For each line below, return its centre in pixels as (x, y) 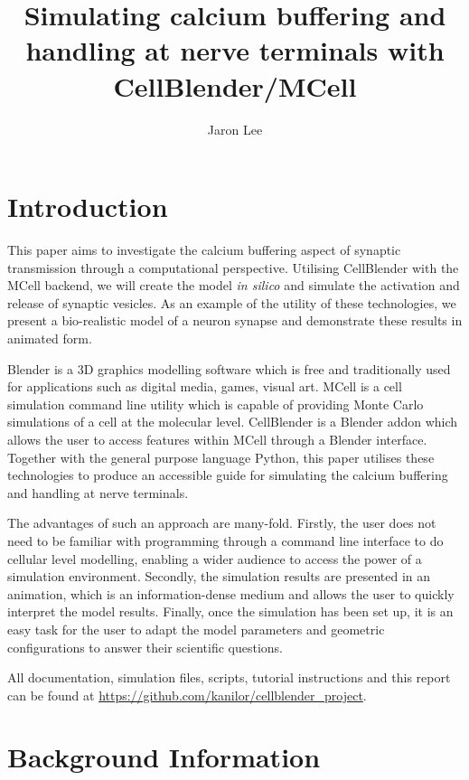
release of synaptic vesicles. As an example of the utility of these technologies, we (232, 302)
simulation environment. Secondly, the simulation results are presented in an (219, 576)
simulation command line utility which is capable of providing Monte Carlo (216, 404)
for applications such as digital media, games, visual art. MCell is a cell (205, 386)
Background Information (164, 757)
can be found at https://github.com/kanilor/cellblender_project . (187, 695)
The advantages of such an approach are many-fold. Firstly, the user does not (222, 523)
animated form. (50, 338)
